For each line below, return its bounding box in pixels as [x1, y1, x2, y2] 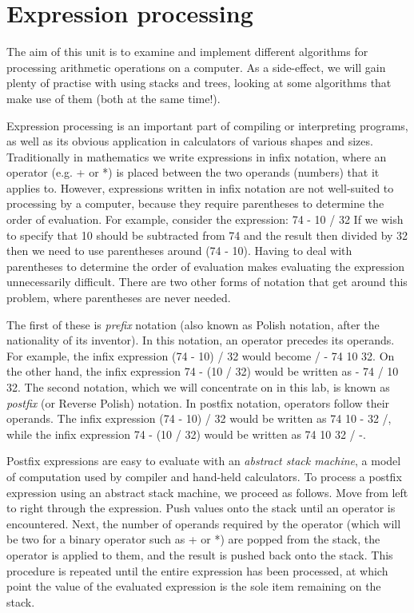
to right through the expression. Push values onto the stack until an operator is [6, 500, 396, 516]
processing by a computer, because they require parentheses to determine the [6, 195, 384, 212]
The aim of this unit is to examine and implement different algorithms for [6, 43, 368, 60]
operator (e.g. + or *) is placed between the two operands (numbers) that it [6, 164, 380, 181]
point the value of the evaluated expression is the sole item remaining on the [6, 578, 381, 595]
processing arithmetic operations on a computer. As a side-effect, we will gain [6, 58, 386, 75]
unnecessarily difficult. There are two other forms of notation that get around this [6, 273, 408, 290]
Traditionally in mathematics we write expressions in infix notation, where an [6, 148, 387, 165]
